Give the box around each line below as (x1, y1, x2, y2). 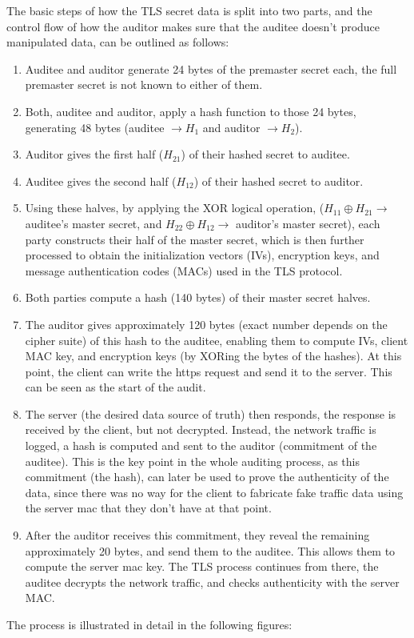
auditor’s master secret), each (236, 215, 380, 231)
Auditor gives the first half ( (25, 146, 164, 163)
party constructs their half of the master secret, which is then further (25, 231, 364, 247)
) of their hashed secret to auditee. (181, 146, 350, 163)
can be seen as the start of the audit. (25, 379, 206, 395)
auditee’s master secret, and (25, 215, 162, 231)
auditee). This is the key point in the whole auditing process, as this (25, 452, 360, 469)
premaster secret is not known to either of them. (25, 76, 263, 93)
